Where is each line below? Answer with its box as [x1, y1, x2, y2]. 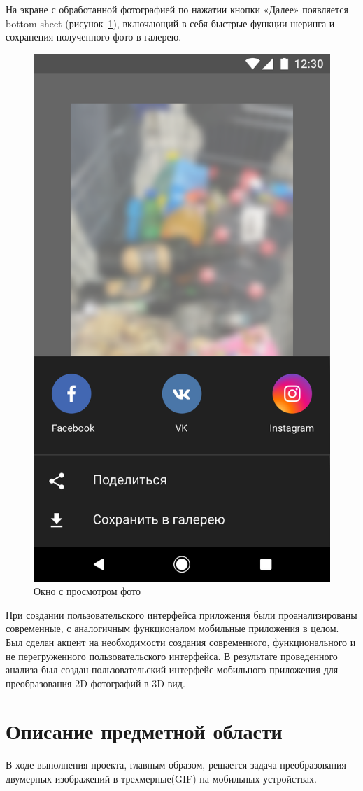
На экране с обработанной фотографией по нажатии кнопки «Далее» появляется [6, 2, 348, 16]
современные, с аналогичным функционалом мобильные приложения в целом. [6, 621, 339, 636]
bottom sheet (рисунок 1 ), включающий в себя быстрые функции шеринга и [6, 15, 335, 30]
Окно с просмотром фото [34, 584, 141, 598]
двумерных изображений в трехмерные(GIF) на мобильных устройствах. [6, 771, 317, 786]
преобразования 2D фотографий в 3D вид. [6, 675, 185, 690]
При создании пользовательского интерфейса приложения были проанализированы [6, 607, 357, 622]
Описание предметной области [6, 717, 283, 745]
